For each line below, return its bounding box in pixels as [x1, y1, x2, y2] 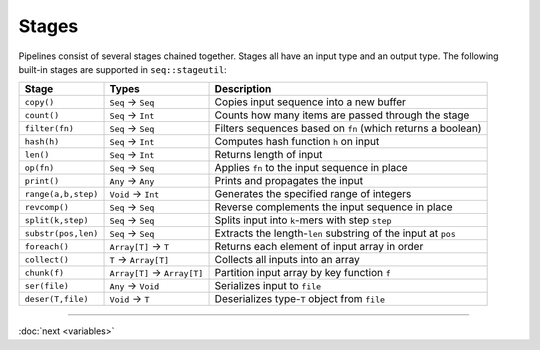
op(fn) [24, 162, 55, 173]
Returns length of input [214, 148, 323, 162]
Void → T [109, 292, 150, 306]
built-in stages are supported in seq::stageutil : [18, 63, 227, 75]
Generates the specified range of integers [214, 187, 412, 201]
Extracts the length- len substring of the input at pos [214, 226, 456, 240]
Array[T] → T [109, 240, 170, 254]
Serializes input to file [214, 279, 322, 293]
